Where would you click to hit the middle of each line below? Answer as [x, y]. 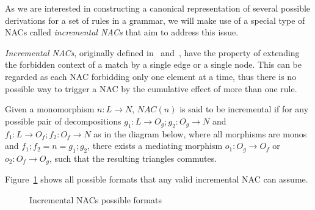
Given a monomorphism [50, 109]
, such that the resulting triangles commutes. [133, 158]
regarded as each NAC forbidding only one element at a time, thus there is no [151, 76]
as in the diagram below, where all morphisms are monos [200, 133]
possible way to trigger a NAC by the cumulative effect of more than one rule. [151, 88]
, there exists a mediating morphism [155, 146]
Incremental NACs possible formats [96, 199]
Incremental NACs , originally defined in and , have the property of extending [152, 52]
